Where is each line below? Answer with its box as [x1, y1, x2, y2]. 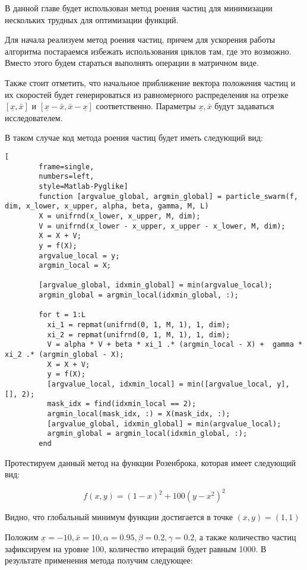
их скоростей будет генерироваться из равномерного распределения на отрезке [5, 88, 289, 100]
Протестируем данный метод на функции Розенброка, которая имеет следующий [5, 456, 296, 468]
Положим [5, 530, 39, 543]
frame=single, [39, 162, 94, 171]
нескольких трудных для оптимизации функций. [5, 13, 179, 26]
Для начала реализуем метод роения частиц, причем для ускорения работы [5, 33, 276, 46]
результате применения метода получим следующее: [5, 554, 193, 566]
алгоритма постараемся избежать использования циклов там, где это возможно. [5, 45, 292, 57]
